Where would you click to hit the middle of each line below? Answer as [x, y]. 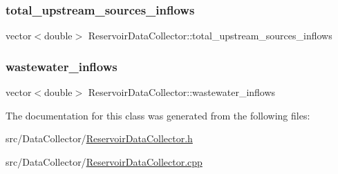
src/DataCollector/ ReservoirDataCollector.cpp [104, 161]
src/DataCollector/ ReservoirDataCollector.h [99, 138]
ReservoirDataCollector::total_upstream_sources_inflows [210, 36]
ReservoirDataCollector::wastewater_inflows [182, 92]
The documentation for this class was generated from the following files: [158, 115]
